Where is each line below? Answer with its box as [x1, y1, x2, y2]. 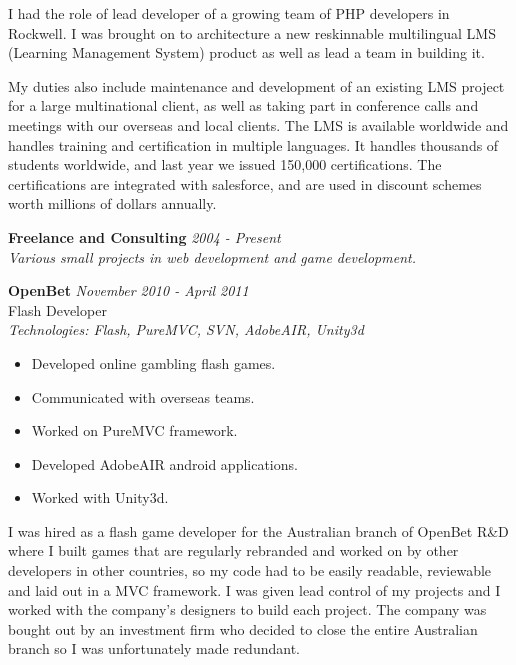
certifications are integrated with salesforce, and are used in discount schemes [8, 173, 482, 194]
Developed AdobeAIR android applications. [31, 453, 298, 474]
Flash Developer [8, 299, 107, 320]
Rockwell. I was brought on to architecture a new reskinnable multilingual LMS [8, 22, 496, 43]
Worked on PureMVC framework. [31, 420, 238, 441]
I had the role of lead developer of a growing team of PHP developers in [8, 3, 450, 23]
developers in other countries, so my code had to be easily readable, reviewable [8, 560, 492, 581]
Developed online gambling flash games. [31, 352, 276, 373]
